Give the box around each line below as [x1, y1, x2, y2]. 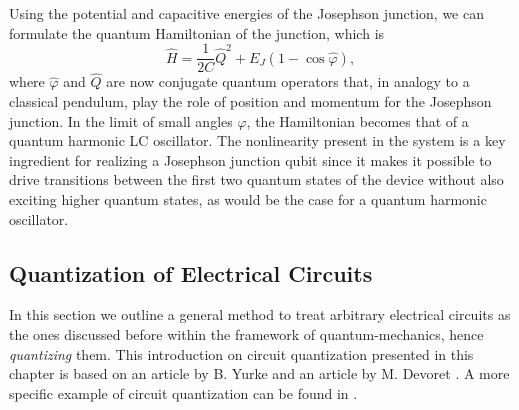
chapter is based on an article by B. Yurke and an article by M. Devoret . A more [9, 363, 510, 384]
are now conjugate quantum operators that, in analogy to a [106, 71, 470, 92]
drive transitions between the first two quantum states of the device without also [9, 169, 504, 190]
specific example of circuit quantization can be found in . [9, 382, 358, 403]
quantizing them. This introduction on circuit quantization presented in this [9, 343, 474, 364]
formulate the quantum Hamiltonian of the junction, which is [9, 22, 385, 43]
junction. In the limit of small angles [9, 110, 233, 131]
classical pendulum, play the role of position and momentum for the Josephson [9, 91, 492, 112]
